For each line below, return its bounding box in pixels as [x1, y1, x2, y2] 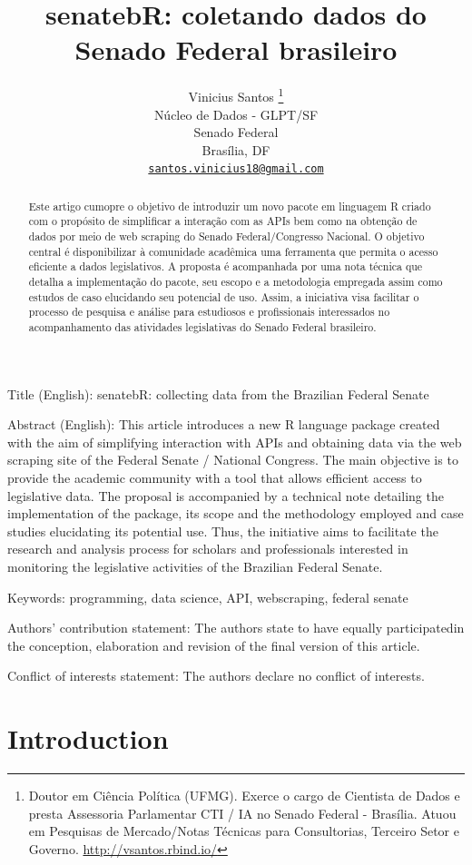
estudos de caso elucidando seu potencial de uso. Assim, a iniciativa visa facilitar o [28, 289, 419, 304]
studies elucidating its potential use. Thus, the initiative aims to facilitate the [7, 521, 438, 540]
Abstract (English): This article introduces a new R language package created [7, 415, 440, 434]
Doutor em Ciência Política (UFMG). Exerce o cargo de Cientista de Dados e [28, 786, 460, 805]
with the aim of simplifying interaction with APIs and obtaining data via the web [7, 432, 462, 451]
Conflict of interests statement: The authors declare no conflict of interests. [7, 666, 425, 685]
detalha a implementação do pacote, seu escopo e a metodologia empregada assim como [28, 274, 443, 290]
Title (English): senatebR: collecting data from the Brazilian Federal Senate [7, 384, 429, 403]
